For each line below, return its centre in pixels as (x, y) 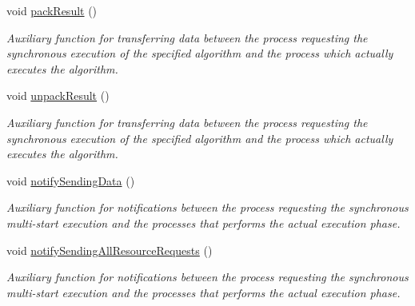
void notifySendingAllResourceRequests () (110, 250)
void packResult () (52, 10)
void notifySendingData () (71, 180)
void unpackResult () (58, 95)
